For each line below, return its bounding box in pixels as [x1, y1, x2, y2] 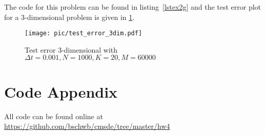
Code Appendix [4, 81, 118, 102]
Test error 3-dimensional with [25, 44, 118, 55]
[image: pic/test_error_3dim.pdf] [25, 30, 142, 37]
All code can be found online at [4, 110, 103, 121]
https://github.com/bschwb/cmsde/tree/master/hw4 [4, 121, 170, 131]
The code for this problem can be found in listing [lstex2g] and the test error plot [4, 2, 261, 12]
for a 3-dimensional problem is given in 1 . [4, 11, 135, 22]
